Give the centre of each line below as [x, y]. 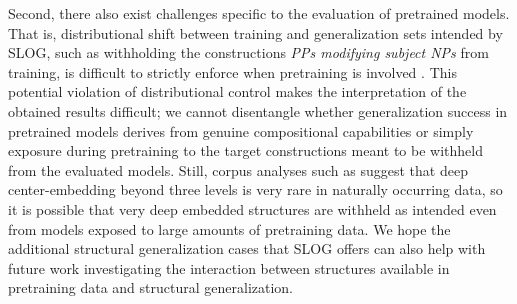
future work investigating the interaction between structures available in [229, 267]
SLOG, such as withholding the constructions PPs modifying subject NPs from [248, 52]
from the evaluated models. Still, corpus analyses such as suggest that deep [238, 169]
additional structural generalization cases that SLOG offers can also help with [247, 248]
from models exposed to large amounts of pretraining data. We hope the [229, 228]
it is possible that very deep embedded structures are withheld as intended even [252, 208]
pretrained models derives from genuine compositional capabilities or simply [241, 130]
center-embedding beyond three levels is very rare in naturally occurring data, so [255, 189]
